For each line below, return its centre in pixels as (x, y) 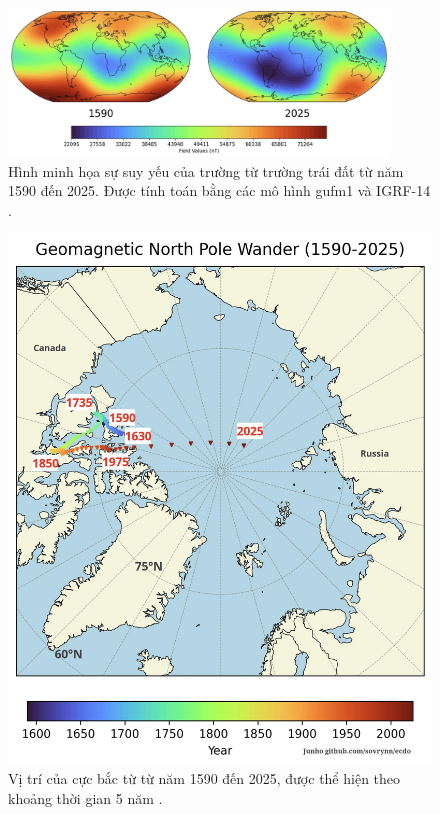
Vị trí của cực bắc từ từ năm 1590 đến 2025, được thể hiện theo (204, 778)
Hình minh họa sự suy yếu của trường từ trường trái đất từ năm (206, 170)
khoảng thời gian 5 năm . (85, 797)
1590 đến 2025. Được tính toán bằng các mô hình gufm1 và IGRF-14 (219, 190)
